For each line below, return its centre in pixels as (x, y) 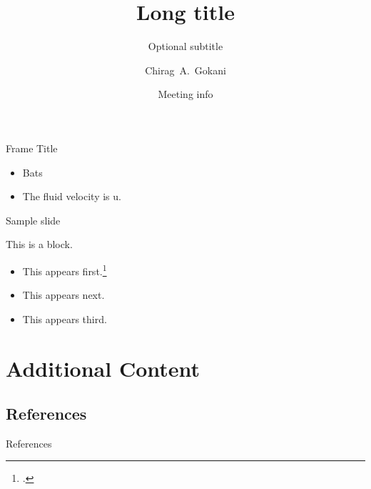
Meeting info (185, 94)
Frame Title (32, 148)
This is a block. (39, 244)
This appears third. (65, 318)
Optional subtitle (185, 46)
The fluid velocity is (66, 196)
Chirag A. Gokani (185, 70)
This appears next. (63, 295)
